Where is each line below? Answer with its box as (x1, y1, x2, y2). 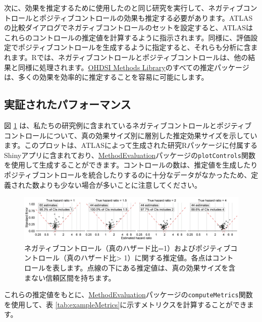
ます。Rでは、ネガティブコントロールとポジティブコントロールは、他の (11, 51, 248, 62)
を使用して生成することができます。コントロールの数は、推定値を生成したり (4, 159, 258, 170)
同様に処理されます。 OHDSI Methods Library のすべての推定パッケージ (18, 62, 249, 72)
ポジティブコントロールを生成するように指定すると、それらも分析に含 (18, 42, 251, 52)
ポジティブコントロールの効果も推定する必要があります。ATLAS (39, 12, 253, 23)
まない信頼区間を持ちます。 (24, 272, 116, 283)
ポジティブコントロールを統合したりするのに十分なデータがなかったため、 (4, 169, 251, 180)
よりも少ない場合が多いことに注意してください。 (39, 179, 201, 190)
